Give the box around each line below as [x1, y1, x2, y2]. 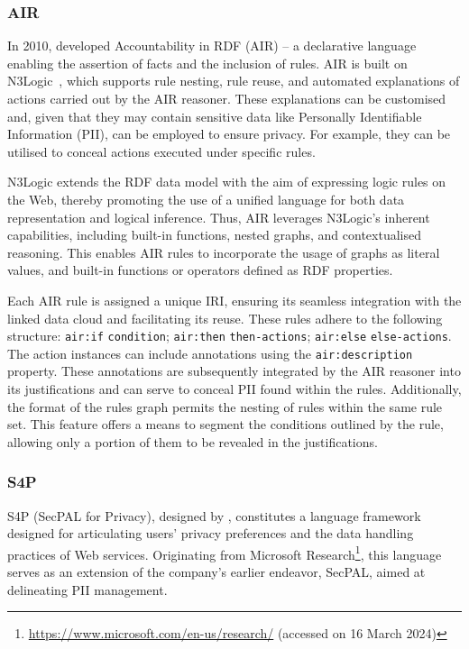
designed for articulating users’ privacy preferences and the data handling [7, 524, 414, 543]
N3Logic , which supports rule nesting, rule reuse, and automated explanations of [7, 71, 460, 90]
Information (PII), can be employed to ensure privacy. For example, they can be [7, 124, 451, 143]
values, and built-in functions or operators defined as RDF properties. [7, 261, 393, 279]
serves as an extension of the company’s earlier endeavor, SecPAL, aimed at [7, 562, 426, 581]
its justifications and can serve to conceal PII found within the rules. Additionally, [7, 379, 462, 398]
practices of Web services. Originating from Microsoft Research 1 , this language [7, 542, 442, 563]
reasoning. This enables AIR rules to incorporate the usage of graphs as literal [7, 242, 440, 261]
